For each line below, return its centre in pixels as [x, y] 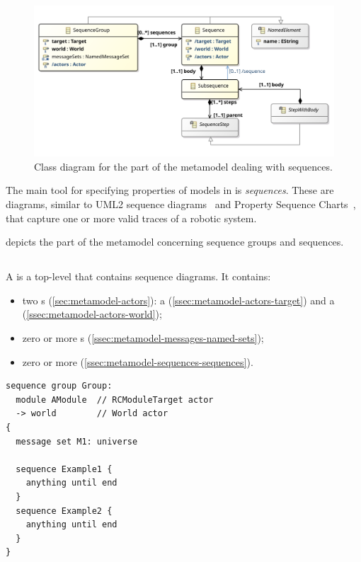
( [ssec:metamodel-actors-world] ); [92, 314]
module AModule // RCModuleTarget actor [115, 400]
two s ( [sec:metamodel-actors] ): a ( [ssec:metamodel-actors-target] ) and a [178, 300]
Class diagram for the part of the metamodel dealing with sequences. [183, 166]
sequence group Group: [59, 386]
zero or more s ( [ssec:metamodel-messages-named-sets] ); [143, 337]
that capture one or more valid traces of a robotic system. [131, 218]
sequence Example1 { [64, 469]
